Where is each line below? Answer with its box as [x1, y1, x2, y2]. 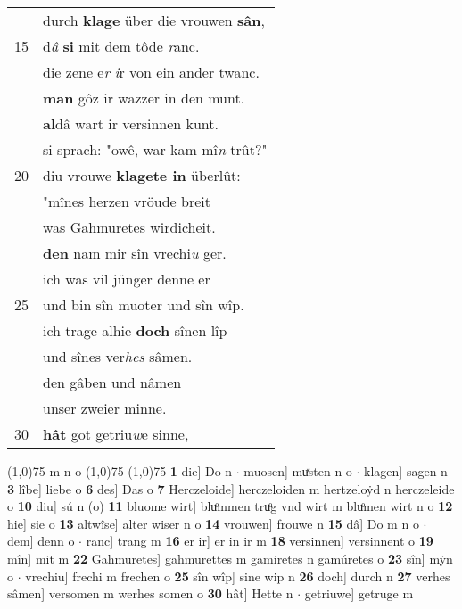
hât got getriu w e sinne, [43, 424, 189, 444]
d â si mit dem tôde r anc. [43, 36, 200, 56]
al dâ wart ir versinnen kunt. [43, 113, 219, 134]
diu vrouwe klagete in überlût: [43, 165, 241, 185]
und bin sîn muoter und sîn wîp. [43, 294, 244, 315]
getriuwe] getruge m [304, 584, 414, 603]
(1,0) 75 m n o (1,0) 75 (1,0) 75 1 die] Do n [7, 462, 233, 480]
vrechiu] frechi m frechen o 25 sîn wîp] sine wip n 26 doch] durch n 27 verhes [25, 566, 450, 585]
